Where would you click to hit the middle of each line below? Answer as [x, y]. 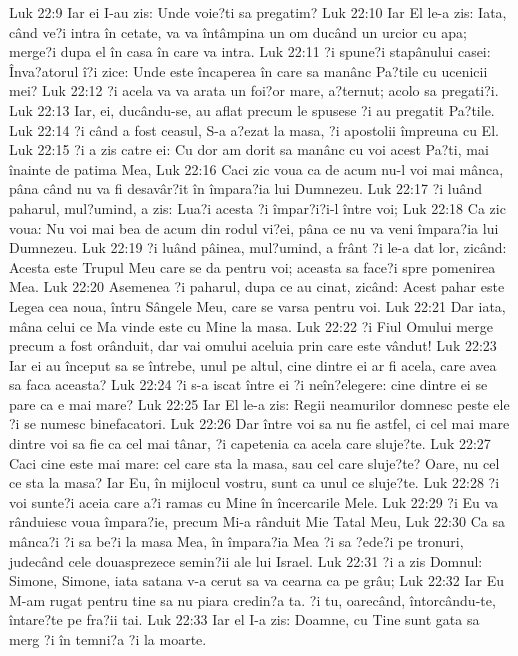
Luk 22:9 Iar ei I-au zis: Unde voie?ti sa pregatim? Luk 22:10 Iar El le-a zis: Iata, [258, 12]
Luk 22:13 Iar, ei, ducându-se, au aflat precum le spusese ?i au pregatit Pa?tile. [252, 109]
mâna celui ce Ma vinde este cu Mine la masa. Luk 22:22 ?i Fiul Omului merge [251, 325]
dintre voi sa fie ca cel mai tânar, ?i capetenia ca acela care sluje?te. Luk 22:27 [250, 443]
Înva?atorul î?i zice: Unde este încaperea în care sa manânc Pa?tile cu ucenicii [248, 70]
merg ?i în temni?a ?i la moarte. [108, 639]
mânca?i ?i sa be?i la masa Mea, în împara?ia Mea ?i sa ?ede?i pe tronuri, [236, 541]
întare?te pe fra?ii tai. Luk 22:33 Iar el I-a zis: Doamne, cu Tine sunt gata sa [244, 619]
